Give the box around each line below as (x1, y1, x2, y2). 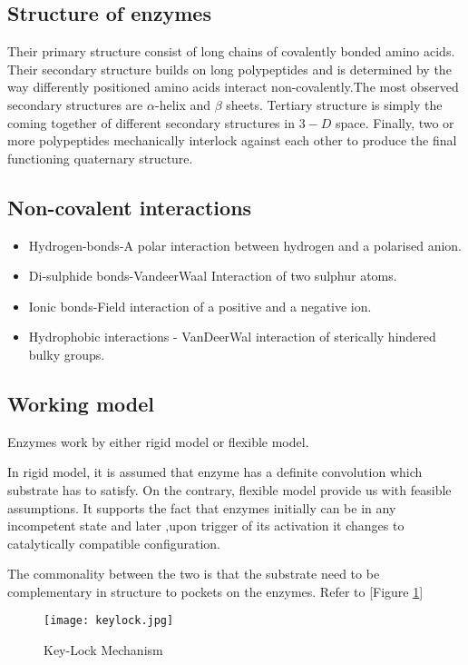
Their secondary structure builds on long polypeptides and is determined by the (7, 59, 452, 78)
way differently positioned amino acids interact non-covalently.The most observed (7, 77, 459, 96)
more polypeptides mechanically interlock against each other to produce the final (7, 131, 457, 150)
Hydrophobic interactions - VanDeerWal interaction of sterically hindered (28, 327, 436, 346)
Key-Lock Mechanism (44, 640, 163, 660)
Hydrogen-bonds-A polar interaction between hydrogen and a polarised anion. (28, 235, 462, 254)
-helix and (154, 94, 211, 114)
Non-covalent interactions (7, 193, 252, 221)
